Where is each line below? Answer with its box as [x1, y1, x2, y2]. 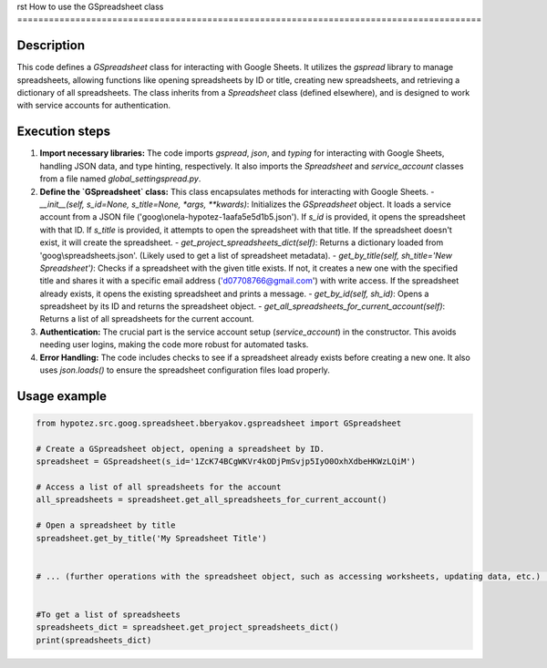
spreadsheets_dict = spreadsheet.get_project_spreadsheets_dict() [36, 622, 339, 632]
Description [16, 37, 86, 54]
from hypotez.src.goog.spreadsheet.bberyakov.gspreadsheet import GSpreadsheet [36, 418, 402, 428]
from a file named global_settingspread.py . [39, 173, 201, 184]
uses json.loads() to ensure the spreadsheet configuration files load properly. [39, 365, 330, 375]
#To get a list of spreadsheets [36, 609, 181, 620]
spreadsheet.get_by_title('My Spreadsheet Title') [36, 533, 268, 543]
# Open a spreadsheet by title [36, 520, 177, 530]
